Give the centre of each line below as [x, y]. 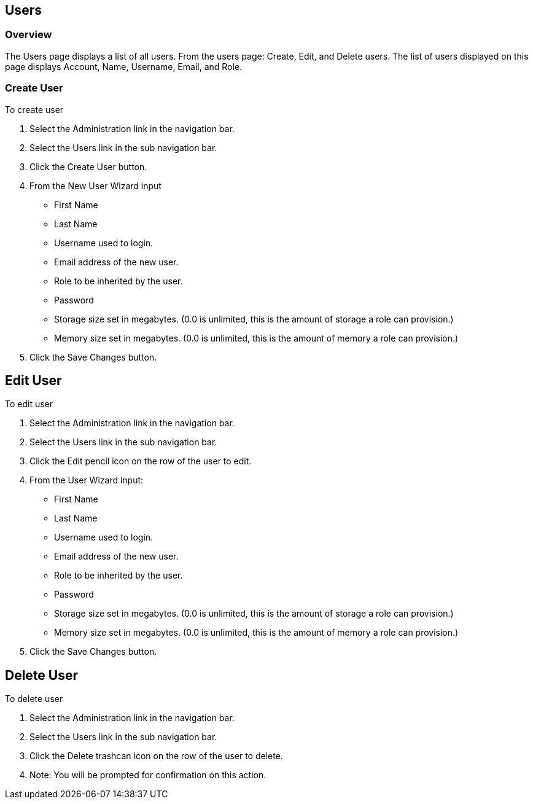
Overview [29, 35]
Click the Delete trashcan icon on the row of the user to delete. [156, 756]
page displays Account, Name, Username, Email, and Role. [124, 66]
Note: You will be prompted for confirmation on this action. [148, 775]
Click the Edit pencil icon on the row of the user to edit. [141, 461]
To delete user [34, 699]
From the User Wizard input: [87, 480]
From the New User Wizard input [95, 185]
